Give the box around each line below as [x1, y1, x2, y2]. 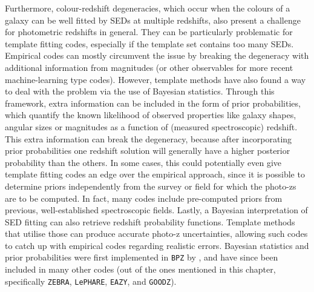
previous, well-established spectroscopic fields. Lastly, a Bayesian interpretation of [5, 204, 308, 216]
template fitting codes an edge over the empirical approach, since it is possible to [5, 168, 305, 181]
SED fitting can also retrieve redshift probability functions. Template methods [5, 215, 295, 228]
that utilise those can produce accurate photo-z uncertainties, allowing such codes [5, 227, 308, 240]
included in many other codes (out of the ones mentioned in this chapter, [5, 263, 276, 276]
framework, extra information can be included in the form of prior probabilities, [5, 96, 301, 109]
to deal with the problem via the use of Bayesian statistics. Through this [5, 85, 275, 98]
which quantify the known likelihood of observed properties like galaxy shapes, [5, 108, 296, 121]
